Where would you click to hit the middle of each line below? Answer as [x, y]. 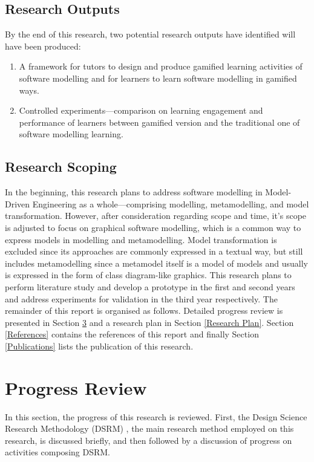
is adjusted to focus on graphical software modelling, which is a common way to [153, 227]
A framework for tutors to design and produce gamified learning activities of [161, 66]
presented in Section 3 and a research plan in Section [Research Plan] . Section [149, 322]
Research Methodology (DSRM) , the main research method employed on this [149, 428]
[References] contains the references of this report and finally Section [132, 334]
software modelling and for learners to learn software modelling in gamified [158, 78]
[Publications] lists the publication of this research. [99, 346]
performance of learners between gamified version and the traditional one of [159, 122]
